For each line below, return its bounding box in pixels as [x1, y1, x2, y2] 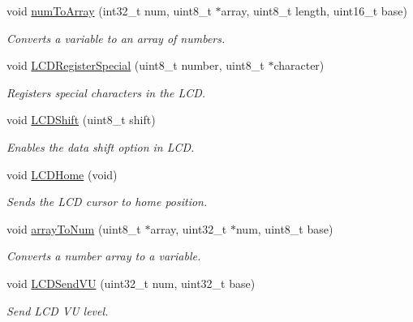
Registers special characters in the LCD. [6, 84, 206, 101]
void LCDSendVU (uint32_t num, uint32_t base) [6, 274, 256, 291]
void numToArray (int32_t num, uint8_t [6, 2, 212, 19]
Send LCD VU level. [6, 302, 109, 319]
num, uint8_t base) [235, 220, 333, 237]
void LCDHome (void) [6, 165, 118, 182]
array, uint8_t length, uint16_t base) [221, 2, 407, 19]
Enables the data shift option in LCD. [6, 138, 195, 155]
